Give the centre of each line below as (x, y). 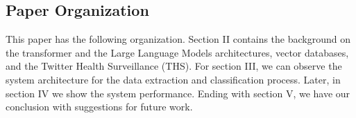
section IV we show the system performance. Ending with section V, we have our (178, 93)
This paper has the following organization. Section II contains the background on (178, 39)
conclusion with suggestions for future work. (99, 107)
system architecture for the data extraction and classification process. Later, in (173, 79)
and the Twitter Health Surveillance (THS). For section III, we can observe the (174, 66)
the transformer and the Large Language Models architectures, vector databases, (177, 52)
